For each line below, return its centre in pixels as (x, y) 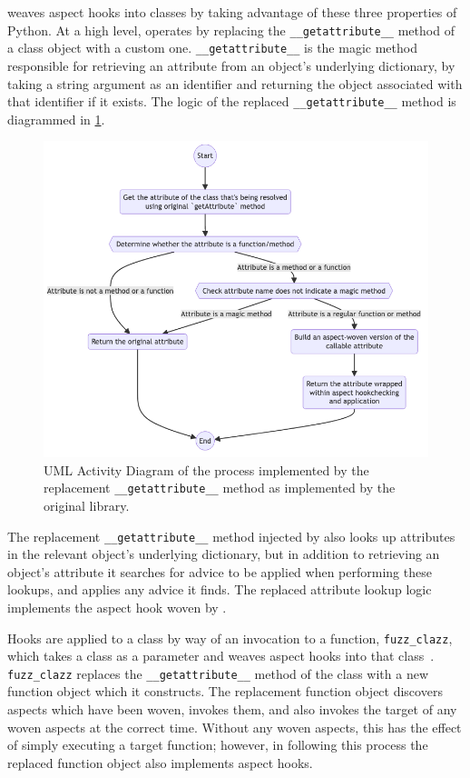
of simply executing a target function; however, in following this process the (218, 745)
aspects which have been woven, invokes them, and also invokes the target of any (232, 709)
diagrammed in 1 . (56, 119)
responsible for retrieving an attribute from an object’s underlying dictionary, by (231, 65)
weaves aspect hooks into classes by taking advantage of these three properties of (232, 12)
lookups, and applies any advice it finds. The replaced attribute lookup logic (220, 589)
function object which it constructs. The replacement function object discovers (225, 691)
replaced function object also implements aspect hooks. (160, 762)
